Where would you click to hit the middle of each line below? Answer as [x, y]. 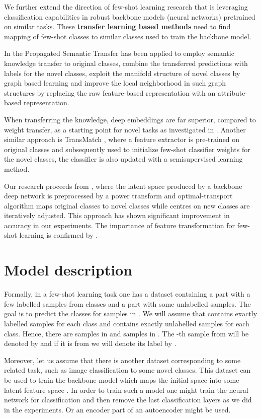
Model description [68, 270]
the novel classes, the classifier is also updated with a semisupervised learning [123, 159]
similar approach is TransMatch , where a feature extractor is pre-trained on [122, 139]
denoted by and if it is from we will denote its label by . [90, 343]
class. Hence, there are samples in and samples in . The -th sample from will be [126, 333]
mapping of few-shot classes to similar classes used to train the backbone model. [128, 36]
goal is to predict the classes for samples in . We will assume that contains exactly [131, 313]
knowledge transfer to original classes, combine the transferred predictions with [126, 63]
